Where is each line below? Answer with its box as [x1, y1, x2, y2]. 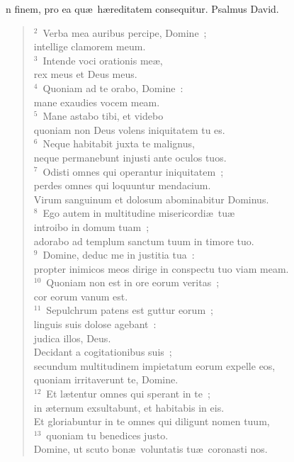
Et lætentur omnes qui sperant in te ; [46, 386, 210, 401]
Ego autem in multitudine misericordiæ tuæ [43, 205, 235, 220]
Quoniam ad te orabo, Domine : [43, 80, 183, 95]
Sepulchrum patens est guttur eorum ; [46, 303, 213, 317]
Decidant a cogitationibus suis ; [33, 344, 172, 359]
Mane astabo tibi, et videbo [43, 108, 164, 123]
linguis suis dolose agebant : [33, 317, 157, 332]
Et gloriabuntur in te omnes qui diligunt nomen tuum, [33, 414, 270, 429]
